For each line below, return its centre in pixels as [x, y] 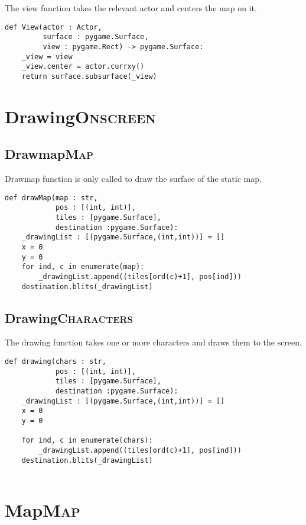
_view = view [47, 57]
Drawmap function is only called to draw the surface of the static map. [133, 179]
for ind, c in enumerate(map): [83, 267]
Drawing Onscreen [81, 116]
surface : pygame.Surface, [96, 37]
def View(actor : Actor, [53, 27]
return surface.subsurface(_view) [89, 76]
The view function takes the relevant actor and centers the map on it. [131, 8]
